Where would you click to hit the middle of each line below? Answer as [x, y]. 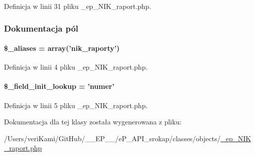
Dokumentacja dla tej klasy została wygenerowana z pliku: [93, 122]
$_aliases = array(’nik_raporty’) [62, 48]
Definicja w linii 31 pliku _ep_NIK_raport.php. [78, 6]
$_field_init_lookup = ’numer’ [59, 86]
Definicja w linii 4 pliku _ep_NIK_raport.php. [76, 67]
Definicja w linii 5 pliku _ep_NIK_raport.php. [76, 105]
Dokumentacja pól [41, 28]
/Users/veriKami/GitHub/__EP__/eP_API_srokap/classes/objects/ [112, 138]
